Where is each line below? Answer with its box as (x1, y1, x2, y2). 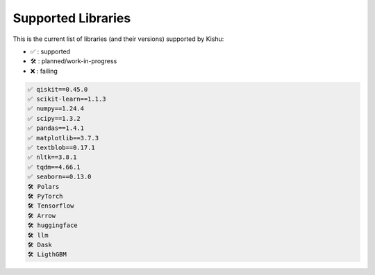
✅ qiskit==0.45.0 (27, 85, 88, 93)
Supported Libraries (12, 10, 131, 26)
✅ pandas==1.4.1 (27, 124, 85, 132)
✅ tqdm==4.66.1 (27, 163, 81, 171)
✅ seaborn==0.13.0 (27, 173, 92, 181)
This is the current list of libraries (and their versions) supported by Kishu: (12, 35, 224, 43)
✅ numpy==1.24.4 (27, 105, 85, 112)
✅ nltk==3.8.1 (27, 153, 77, 161)
